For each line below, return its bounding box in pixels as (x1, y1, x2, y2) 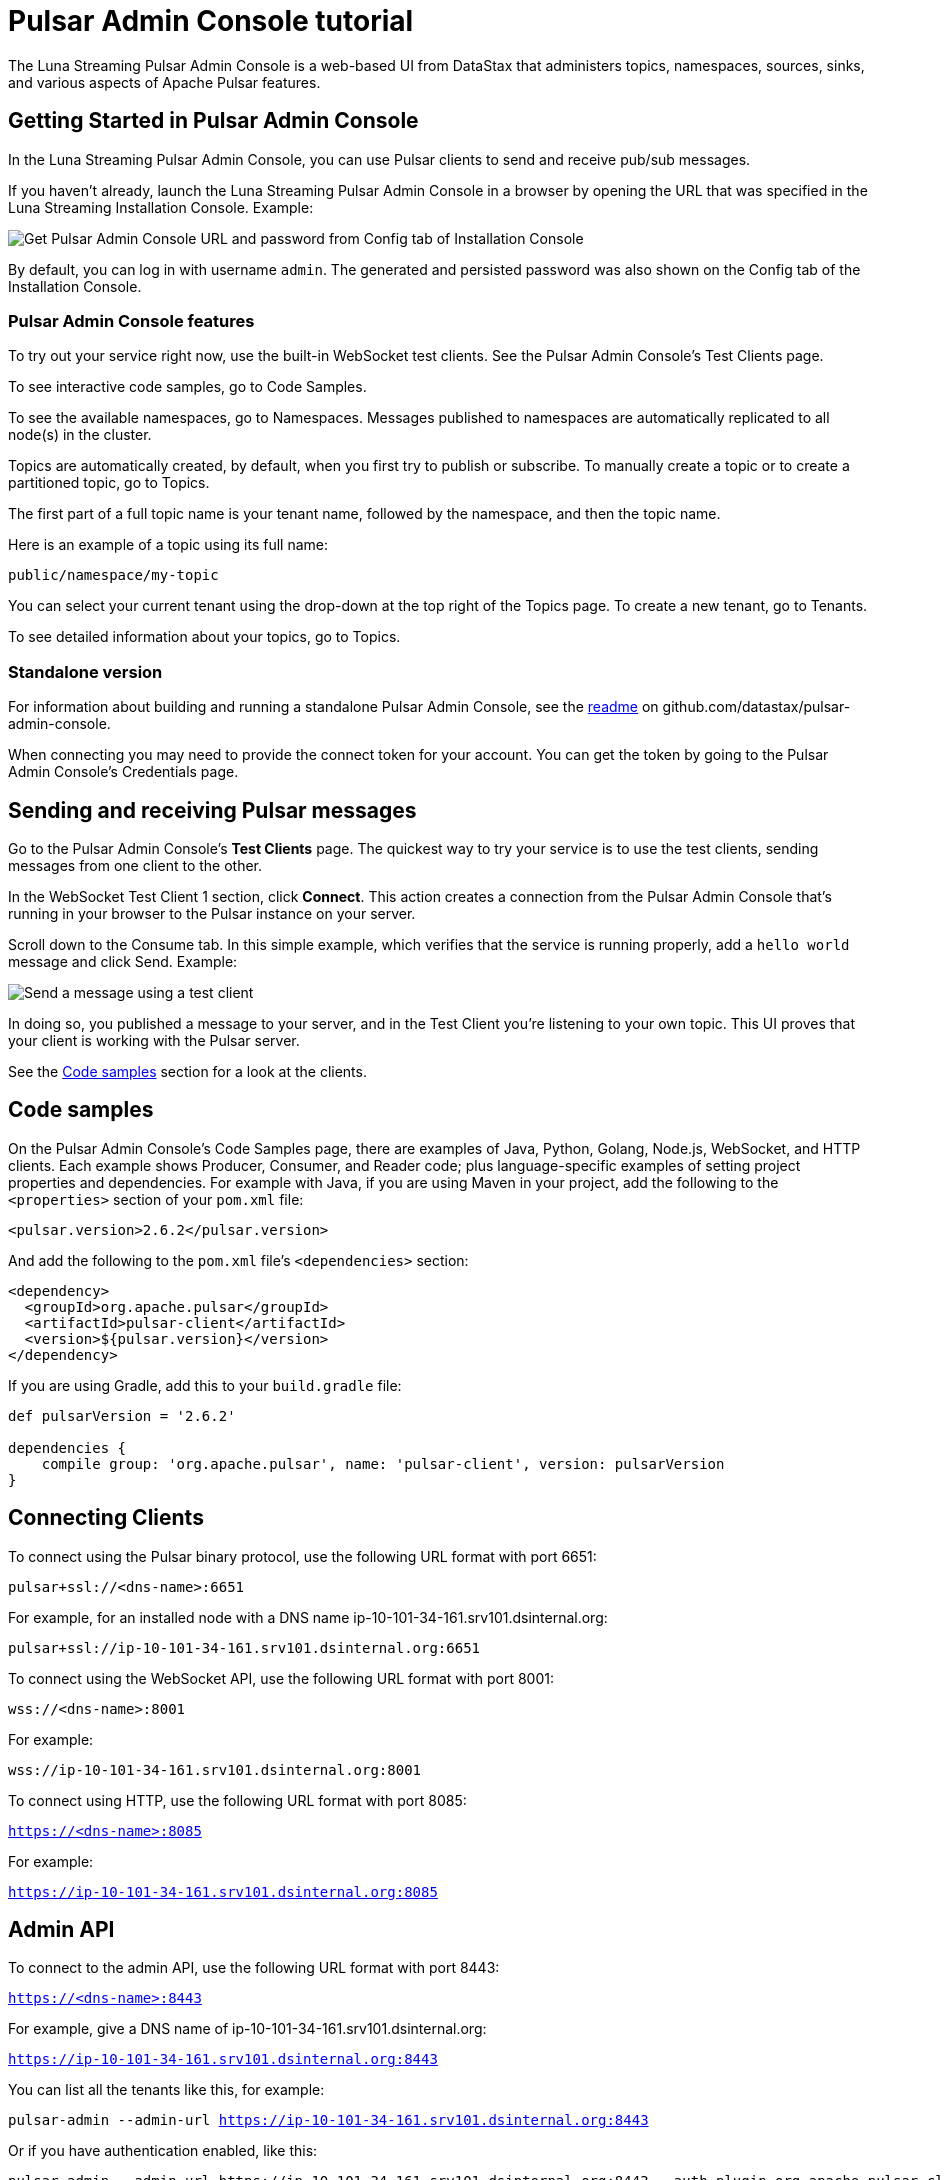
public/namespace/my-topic (8, 567, 219, 584)
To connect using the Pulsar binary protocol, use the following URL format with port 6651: (8, 1547, 597, 1565)
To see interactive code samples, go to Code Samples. (8, 378, 367, 396)
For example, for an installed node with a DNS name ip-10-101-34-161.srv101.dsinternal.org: (8, 1608, 608, 1626)
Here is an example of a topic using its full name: (8, 536, 329, 554)
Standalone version (8, 661, 163, 682)
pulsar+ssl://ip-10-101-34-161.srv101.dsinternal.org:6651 (8, 1639, 481, 1656)
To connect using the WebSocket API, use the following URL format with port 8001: (8, 1669, 554, 1687)
